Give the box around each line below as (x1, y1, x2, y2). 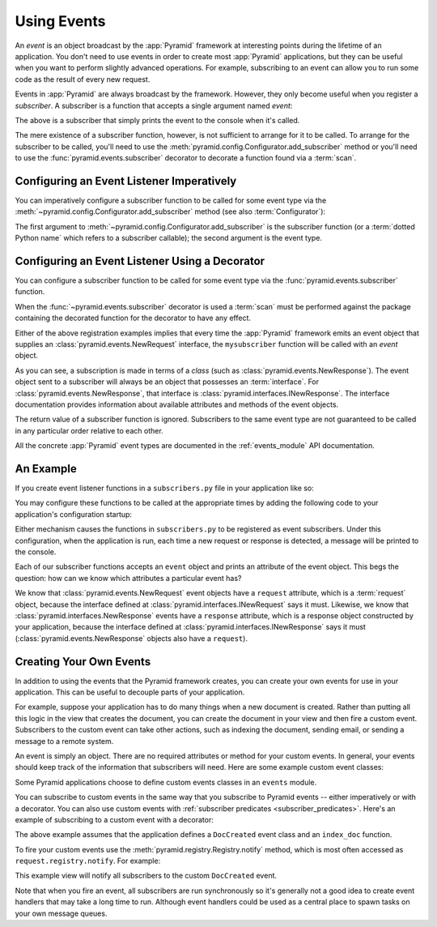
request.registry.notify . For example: (15, 856, 161, 866)
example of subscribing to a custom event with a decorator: (15, 814, 214, 824)
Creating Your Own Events (15, 655, 151, 669)
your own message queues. (15, 908, 108, 918)
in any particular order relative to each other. (15, 425, 163, 435)
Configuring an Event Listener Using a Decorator (15, 254, 265, 267)
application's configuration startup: (15, 509, 133, 519)
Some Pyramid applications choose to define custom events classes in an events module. (15, 777, 317, 787)
